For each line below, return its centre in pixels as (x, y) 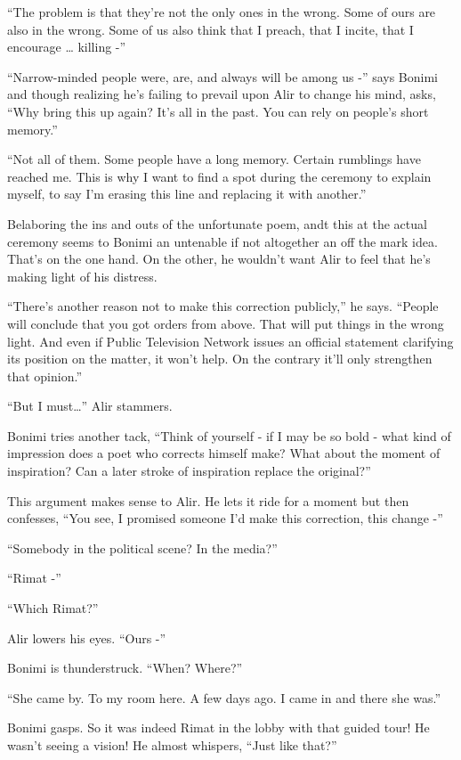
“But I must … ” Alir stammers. (90, 406)
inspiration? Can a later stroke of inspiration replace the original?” (189, 471)
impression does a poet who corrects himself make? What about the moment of (224, 453)
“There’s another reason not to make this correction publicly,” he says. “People (223, 306)
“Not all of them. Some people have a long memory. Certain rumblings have (214, 159)
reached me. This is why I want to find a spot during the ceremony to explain (219, 176)
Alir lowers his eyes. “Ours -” (87, 637)
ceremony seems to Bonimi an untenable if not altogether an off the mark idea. (222, 241)
